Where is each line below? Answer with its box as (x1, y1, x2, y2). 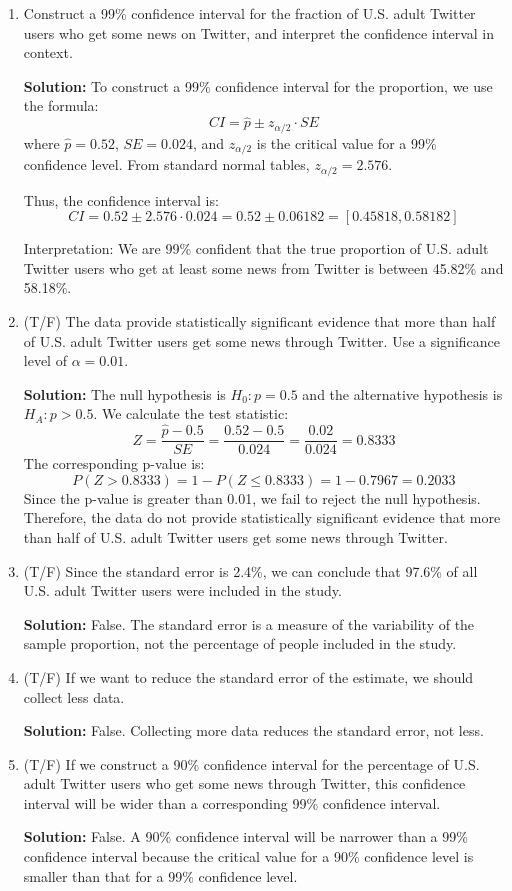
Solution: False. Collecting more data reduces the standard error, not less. (23, 720, 484, 741)
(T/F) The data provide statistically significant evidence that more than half (23, 310, 496, 331)
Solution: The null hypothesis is (23, 383, 226, 404)
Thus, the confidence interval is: (23, 189, 219, 210)
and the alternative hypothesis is (302, 383, 503, 404)
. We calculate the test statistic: (93, 403, 289, 424)
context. (23, 42, 73, 63)
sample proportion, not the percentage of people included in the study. (23, 633, 457, 654)
